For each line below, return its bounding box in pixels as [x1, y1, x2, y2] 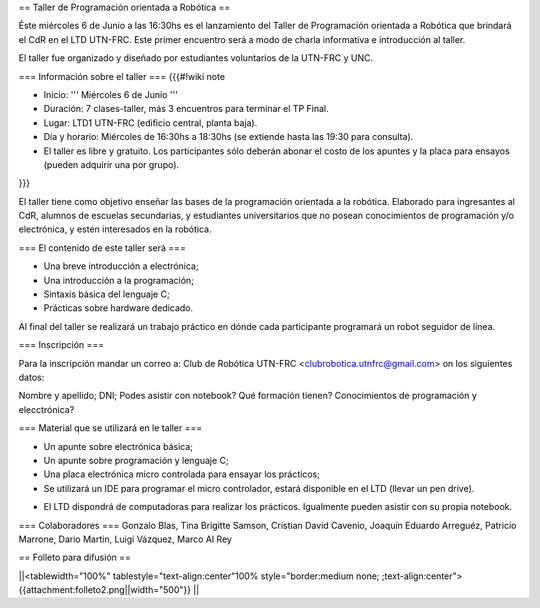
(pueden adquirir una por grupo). [43, 158, 180, 170]
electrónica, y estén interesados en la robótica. [18, 223, 212, 235]
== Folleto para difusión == [18, 551, 132, 564]
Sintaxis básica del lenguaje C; [43, 288, 170, 300]
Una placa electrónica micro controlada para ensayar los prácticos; [43, 468, 320, 480]
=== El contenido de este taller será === [18, 241, 187, 254]
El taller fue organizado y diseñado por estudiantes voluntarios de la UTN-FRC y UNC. [18, 52, 374, 64]
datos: [18, 371, 45, 383]
